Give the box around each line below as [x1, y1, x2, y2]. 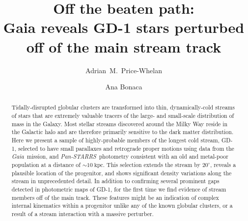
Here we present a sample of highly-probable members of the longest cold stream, [11, 136, 220, 144]
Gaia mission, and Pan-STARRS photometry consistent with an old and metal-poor [11, 152, 228, 161]
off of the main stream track [26, 36, 221, 56]
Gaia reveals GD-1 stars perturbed [3, 17, 245, 37]
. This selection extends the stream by [103, 161, 200, 169]
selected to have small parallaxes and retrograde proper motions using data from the [18, 144, 234, 152]
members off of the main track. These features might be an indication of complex [11, 193, 219, 201]
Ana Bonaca [105, 82, 142, 92]
